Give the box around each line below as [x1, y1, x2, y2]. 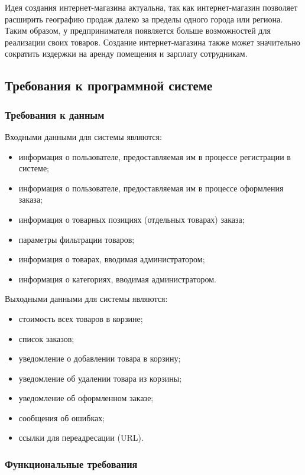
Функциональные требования [5, 456, 138, 471]
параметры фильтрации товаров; [18, 233, 135, 245]
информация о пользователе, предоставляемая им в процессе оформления [18, 181, 284, 194]
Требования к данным [5, 107, 105, 122]
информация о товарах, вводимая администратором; [18, 253, 205, 265]
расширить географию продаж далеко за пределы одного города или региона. [5, 12, 283, 25]
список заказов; [18, 332, 74, 344]
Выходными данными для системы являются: [5, 292, 168, 305]
